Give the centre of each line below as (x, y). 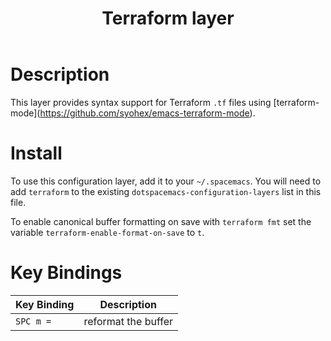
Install (36, 153)
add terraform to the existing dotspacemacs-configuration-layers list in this (166, 191)
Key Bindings (66, 273)
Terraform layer (168, 18)
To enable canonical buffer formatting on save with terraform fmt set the (161, 221)
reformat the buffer (128, 321)
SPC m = (33, 321)
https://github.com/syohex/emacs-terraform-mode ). (147, 113)
